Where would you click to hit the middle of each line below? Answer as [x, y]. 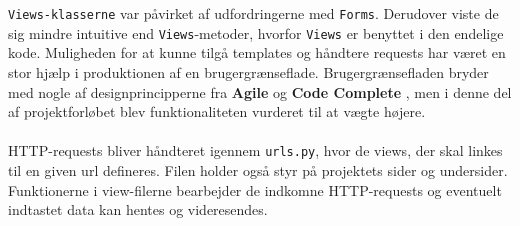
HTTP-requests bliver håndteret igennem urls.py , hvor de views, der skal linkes [255, 150]
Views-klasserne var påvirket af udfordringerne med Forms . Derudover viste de [253, 13]
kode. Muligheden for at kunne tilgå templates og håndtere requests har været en [257, 52]
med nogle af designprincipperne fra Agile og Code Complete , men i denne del [260, 91]
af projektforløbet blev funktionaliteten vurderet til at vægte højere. [217, 111]
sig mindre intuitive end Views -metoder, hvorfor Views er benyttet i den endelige [256, 32]
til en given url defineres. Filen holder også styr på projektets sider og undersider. [258, 169]
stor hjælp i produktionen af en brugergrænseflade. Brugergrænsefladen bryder [248, 71]
